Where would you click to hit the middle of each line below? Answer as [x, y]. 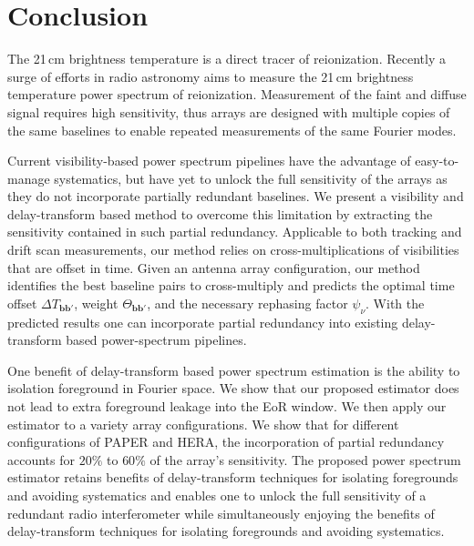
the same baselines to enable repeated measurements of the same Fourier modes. [232, 130]
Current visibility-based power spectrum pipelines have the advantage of [209, 161]
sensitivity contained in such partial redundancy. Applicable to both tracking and [235, 232]
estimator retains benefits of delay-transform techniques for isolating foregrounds [233, 477]
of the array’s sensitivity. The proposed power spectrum [305, 459]
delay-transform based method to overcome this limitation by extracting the [220, 213]
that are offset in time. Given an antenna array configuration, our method [214, 267]
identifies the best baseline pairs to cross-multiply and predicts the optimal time [231, 285]
